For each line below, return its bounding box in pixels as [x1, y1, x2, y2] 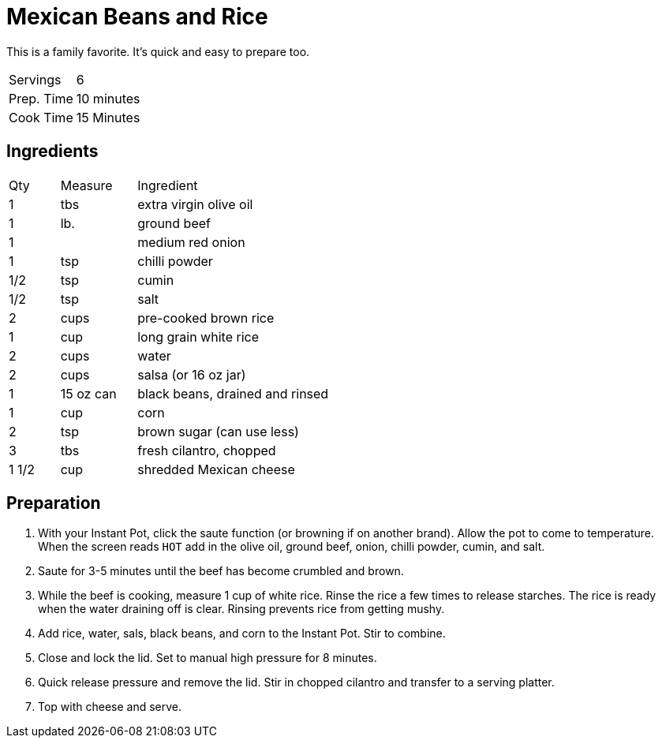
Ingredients [6, 141, 99, 162]
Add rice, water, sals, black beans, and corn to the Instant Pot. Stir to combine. [38, 626, 446, 641]
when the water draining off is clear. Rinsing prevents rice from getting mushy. [38, 602, 445, 616]
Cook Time [9, 109, 73, 125]
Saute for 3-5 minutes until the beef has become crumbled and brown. [38, 564, 404, 578]
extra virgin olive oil [137, 196, 253, 212]
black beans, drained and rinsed [137, 385, 329, 402]
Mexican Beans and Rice [6, 3, 268, 30]
